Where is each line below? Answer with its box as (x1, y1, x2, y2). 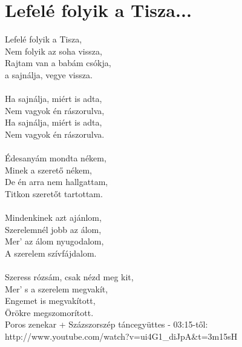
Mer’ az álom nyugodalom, (5, 235, 104, 248)
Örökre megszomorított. (5, 306, 94, 318)
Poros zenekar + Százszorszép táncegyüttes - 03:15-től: (5, 318, 208, 331)
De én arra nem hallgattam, (5, 175, 108, 188)
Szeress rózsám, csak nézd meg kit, (5, 271, 134, 283)
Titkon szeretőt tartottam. (5, 187, 103, 200)
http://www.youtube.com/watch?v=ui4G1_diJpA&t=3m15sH (5, 329, 238, 342)
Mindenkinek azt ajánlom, (5, 211, 102, 224)
